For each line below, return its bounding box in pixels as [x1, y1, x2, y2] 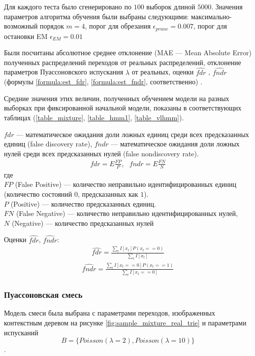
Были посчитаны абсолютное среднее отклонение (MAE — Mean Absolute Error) [4, 47, 252, 58]
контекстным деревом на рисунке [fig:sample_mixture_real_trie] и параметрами [4, 318, 247, 328]
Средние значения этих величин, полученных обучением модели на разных [4, 93, 229, 103]
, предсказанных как [77, 188, 138, 199]
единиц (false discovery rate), [4, 139, 93, 149]
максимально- [191, 11, 232, 21]
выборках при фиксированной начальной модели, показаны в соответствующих [4, 103, 242, 113]
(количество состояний [4, 188, 72, 199]
